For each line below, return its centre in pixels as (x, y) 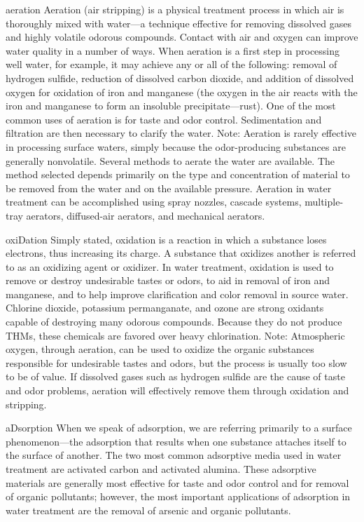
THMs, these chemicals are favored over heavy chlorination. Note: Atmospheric (175, 335)
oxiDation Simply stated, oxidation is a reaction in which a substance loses (166, 239)
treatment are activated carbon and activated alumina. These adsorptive (161, 469)
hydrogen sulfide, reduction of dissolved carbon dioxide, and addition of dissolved (180, 78)
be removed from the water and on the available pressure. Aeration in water (169, 188)
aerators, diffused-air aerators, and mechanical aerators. (146, 215)
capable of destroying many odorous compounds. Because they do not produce (174, 322)
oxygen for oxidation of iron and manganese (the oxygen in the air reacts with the (182, 92)
